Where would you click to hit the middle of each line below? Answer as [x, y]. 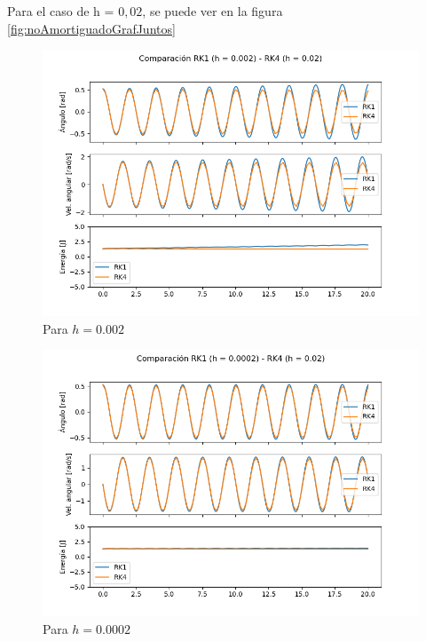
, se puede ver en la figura [213, 11]
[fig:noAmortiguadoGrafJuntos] [91, 28]
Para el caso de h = [61, 11]
